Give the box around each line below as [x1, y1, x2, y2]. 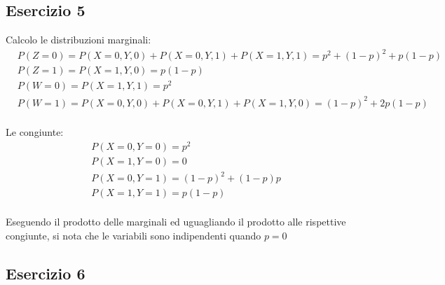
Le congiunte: [6, 125, 64, 139]
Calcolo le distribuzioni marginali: [6, 32, 151, 47]
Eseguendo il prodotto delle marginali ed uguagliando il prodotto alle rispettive [6, 214, 346, 229]
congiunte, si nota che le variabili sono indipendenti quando [6, 228, 261, 242]
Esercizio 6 [6, 262, 85, 284]
